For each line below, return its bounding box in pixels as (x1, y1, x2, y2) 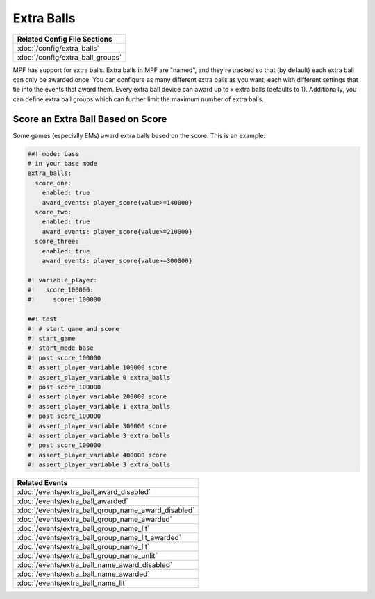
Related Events (17, 478, 68, 488)
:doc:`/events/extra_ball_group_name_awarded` (17, 514, 173, 524)
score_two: (35, 208, 72, 216)
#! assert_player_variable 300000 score (27, 422, 167, 430)
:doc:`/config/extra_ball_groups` (17, 52, 122, 62)
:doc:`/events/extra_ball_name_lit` (17, 578, 128, 588)
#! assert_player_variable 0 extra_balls (27, 373, 171, 381)
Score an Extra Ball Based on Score (12, 113, 167, 125)
